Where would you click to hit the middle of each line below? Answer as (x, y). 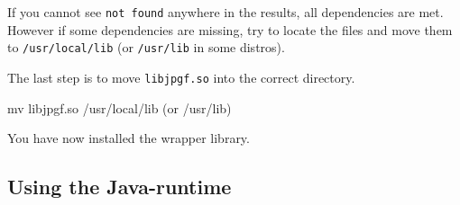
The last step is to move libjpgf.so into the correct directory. (181, 77)
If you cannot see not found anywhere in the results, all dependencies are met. (225, 12)
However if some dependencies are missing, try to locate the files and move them (230, 29)
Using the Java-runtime (120, 187)
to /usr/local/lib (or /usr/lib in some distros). (146, 47)
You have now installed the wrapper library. (129, 138)
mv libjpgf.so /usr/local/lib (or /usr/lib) (120, 107)
